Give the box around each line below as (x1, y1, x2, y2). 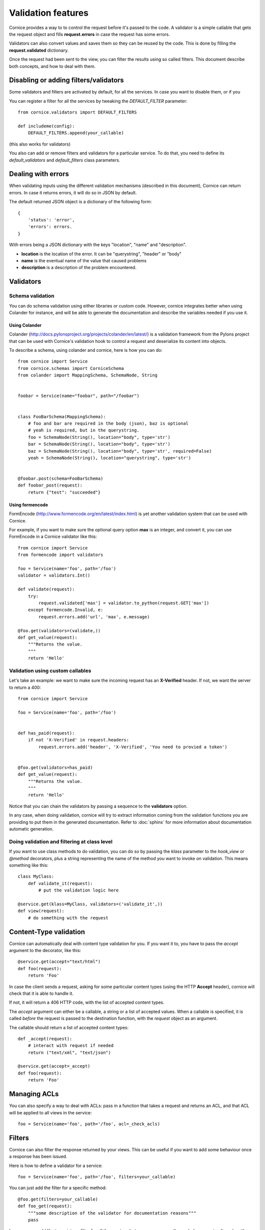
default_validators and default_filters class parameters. (9, 157, 120, 163)
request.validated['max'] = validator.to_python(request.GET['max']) (38, 600, 210, 606)
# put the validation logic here (38, 888, 119, 893)
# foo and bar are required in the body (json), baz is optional (27, 421, 189, 426)
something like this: (9, 862, 49, 868)
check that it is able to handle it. (9, 990, 74, 996)
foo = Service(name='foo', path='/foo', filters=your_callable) (18, 1174, 176, 1179)
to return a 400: (9, 684, 41, 690)
